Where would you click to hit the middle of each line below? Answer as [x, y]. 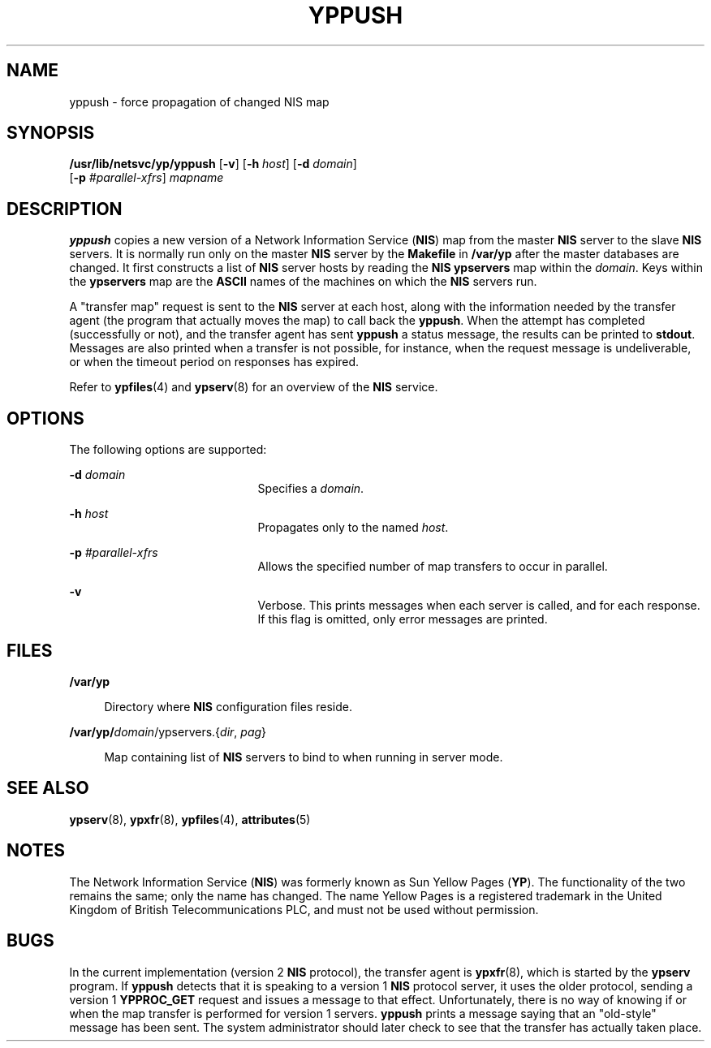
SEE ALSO [48, 788]
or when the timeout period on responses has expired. [214, 362]
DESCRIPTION [65, 209]
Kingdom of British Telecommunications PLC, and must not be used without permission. [304, 909]
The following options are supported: [168, 450]
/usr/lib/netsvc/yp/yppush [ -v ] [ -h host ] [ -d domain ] [213, 164]
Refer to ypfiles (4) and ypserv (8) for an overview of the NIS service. [254, 387]
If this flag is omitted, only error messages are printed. [403, 619]
